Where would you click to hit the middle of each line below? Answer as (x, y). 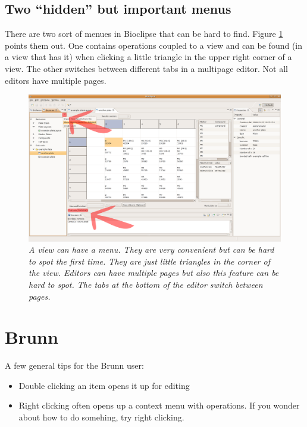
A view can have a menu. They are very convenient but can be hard (151, 249)
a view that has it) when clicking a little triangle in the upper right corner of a (148, 57)
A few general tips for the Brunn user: (74, 365)
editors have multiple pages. (56, 80)
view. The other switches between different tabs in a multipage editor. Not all (146, 68)
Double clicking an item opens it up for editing (104, 385)
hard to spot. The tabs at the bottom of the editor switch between (146, 284)
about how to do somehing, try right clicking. (101, 417)
